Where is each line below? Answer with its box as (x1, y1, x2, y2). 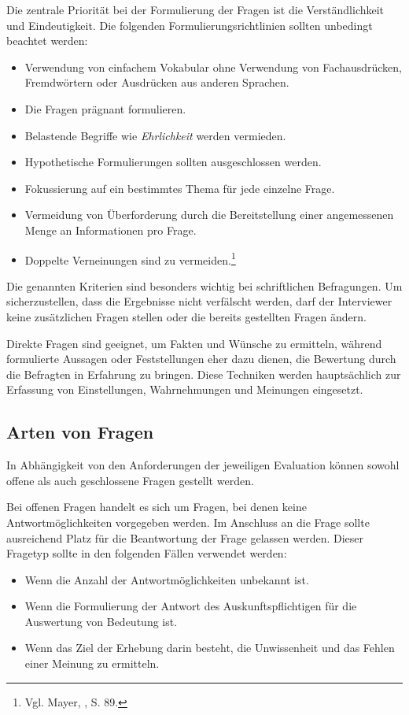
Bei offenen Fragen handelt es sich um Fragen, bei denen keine (6, 498, 307, 515)
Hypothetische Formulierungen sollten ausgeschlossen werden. (24, 154, 322, 170)
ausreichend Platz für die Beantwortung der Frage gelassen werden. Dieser (6, 529, 364, 546)
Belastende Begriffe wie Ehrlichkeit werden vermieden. (24, 127, 286, 143)
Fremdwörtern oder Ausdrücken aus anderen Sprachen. (24, 74, 289, 91)
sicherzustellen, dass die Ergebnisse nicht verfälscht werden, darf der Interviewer (6, 293, 392, 309)
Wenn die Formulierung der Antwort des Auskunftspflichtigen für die (24, 598, 357, 614)
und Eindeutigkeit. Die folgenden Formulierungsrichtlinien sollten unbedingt (6, 17, 373, 33)
